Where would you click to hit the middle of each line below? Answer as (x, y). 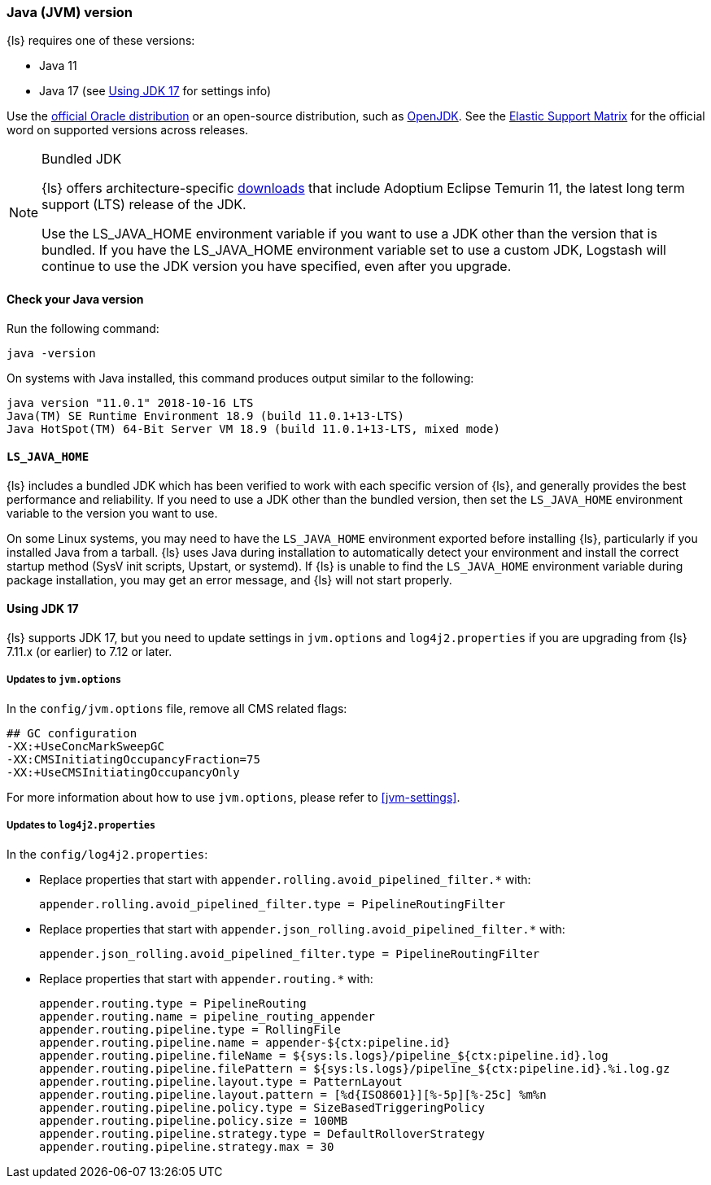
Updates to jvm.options (64, 680)
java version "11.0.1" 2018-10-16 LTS (130, 402)
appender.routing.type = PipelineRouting (173, 1003)
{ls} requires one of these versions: (101, 41)
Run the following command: (83, 328)
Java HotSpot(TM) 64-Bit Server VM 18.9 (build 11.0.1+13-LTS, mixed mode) (253, 429)
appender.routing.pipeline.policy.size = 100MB (194, 1120)
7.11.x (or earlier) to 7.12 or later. (89, 652)
